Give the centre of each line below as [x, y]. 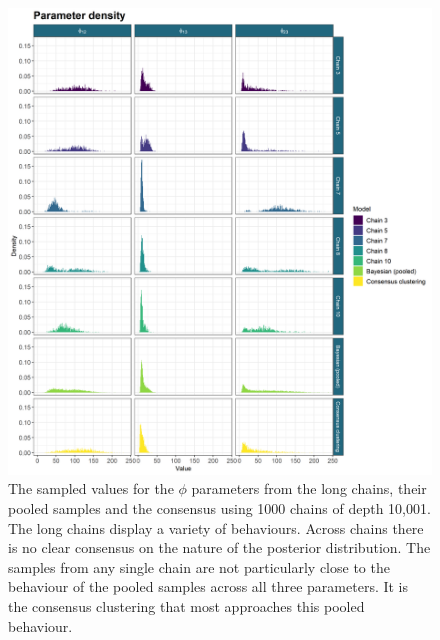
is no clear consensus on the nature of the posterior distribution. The [219, 547]
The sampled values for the [91, 488]
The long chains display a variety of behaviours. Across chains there [216, 527]
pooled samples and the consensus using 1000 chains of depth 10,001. [219, 508]
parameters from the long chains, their [309, 488]
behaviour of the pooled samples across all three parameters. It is [208, 586]
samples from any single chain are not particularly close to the [199, 566]
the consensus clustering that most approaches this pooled [186, 606]
